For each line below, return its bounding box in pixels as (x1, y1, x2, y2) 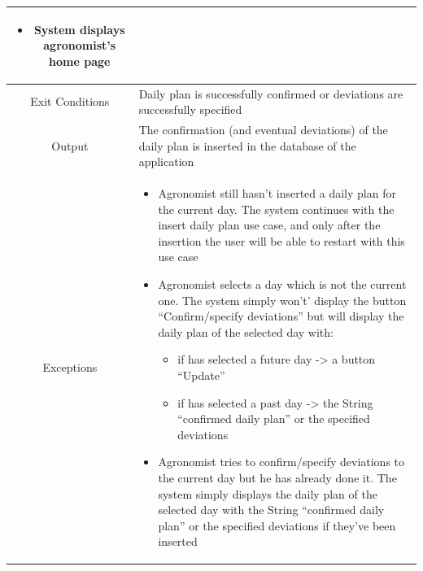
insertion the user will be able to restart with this (158, 232, 405, 249)
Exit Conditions (30, 93, 110, 110)
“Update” (177, 366, 225, 383)
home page (49, 52, 111, 69)
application (138, 153, 194, 170)
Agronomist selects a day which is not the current (158, 275, 407, 292)
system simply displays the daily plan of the (158, 485, 377, 502)
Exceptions (42, 359, 98, 376)
